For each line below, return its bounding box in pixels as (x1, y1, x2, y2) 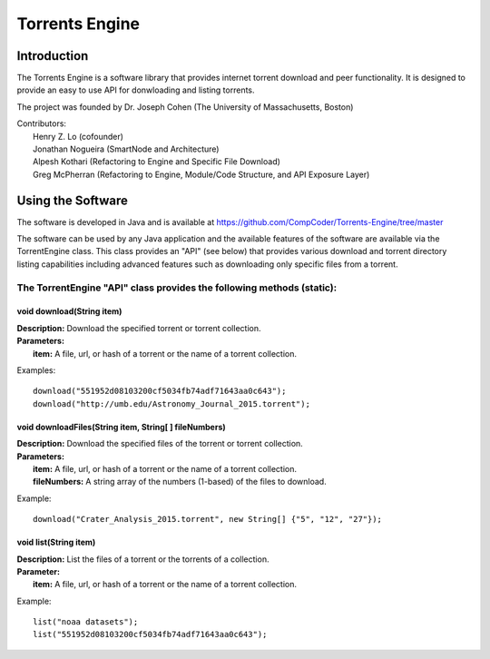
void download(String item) (16, 306, 122, 317)
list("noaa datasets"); (33, 617, 139, 627)
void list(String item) (16, 536, 96, 548)
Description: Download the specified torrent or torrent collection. (16, 322, 261, 333)
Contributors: (16, 118, 67, 129)
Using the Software (16, 192, 129, 208)
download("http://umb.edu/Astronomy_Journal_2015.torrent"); (33, 398, 310, 408)
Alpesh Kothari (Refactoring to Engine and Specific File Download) (33, 156, 281, 167)
